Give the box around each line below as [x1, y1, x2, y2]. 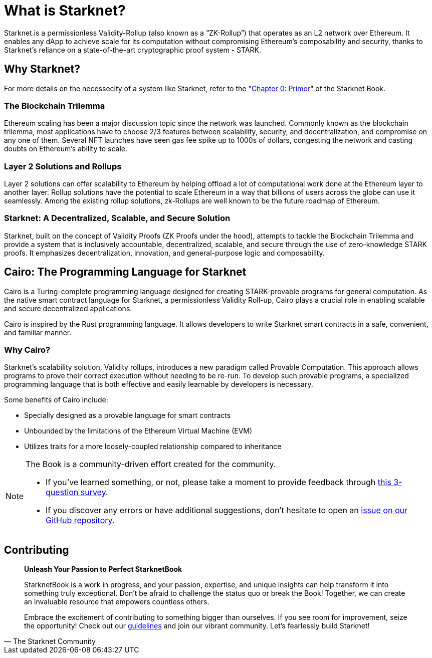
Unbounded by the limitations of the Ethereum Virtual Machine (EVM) [24, 426, 253, 435]
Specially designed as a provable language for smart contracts [24, 411, 231, 420]
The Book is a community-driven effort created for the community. [26, 459, 276, 470]
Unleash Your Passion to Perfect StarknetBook [24, 565, 182, 574]
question [46, 487, 79, 498]
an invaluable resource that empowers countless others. [24, 597, 209, 606]
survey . [80, 487, 108, 498]
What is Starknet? [4, 2, 126, 19]
